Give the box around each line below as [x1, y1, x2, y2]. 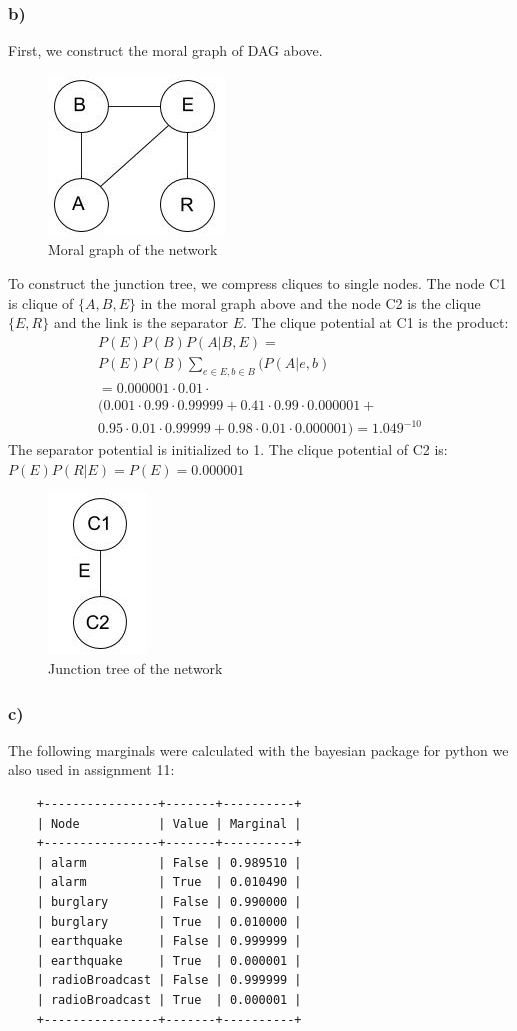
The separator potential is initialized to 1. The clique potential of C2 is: [8, 439, 448, 460]
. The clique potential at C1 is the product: [242, 312, 509, 333]
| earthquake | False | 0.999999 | [36, 934, 302, 949]
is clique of [8, 292, 74, 313]
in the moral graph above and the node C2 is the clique [140, 292, 481, 313]
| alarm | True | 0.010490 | [36, 875, 302, 890]
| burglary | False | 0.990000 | [36, 894, 302, 909]
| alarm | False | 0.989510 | [36, 855, 302, 870]
